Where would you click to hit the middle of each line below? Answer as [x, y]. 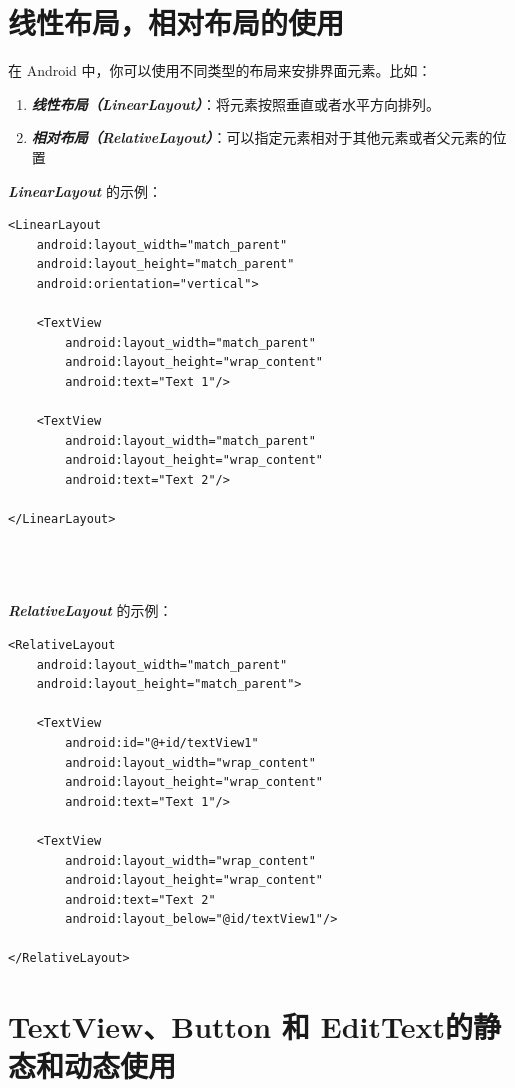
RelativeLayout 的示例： [90, 610]
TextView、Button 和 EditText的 [241, 1026]
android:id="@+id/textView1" [162, 742]
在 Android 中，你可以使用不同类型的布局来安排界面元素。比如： [220, 70]
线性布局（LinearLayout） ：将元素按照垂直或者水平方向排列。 [236, 103]
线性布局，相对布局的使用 [176, 22]
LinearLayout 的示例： [85, 190]
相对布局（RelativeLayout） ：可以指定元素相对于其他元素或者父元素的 [262, 137]
